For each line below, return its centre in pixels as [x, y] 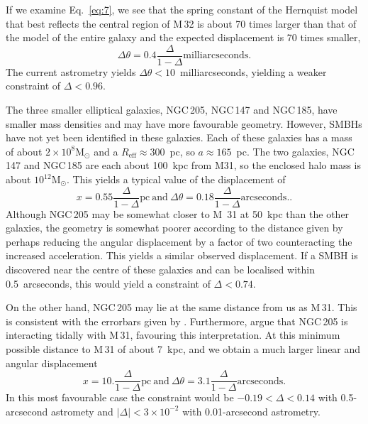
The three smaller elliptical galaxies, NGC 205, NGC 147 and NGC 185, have [172, 110]
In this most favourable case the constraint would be [120, 397]
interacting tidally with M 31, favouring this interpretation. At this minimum [173, 335]
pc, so [182, 151]
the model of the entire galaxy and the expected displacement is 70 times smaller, [183, 37]
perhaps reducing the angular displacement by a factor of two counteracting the [179, 241]
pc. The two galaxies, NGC [295, 151]
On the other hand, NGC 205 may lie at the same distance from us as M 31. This [182, 307]
